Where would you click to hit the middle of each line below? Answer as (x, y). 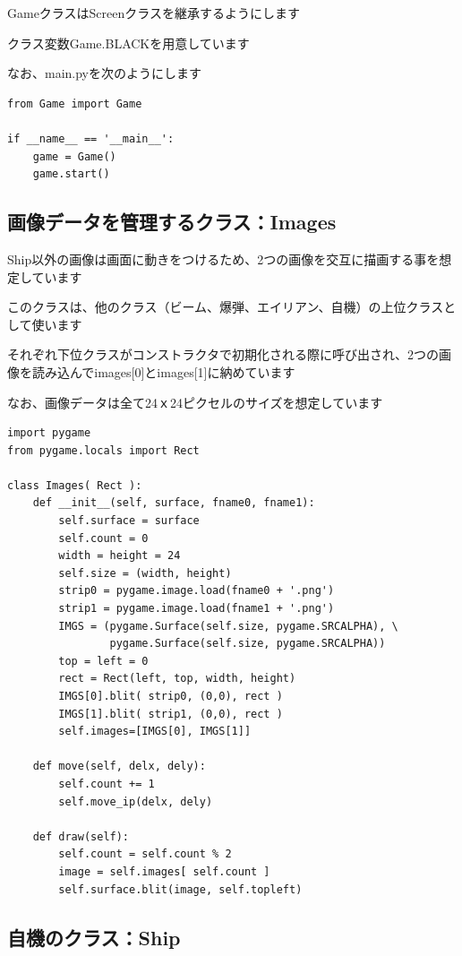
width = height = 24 (120, 556)
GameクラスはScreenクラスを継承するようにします (154, 13)
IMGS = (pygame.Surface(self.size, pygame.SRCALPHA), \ (228, 626)
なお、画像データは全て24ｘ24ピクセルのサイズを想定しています (195, 402)
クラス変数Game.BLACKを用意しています (128, 43)
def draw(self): (81, 836)
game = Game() (74, 156)
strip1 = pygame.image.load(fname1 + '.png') (197, 609)
